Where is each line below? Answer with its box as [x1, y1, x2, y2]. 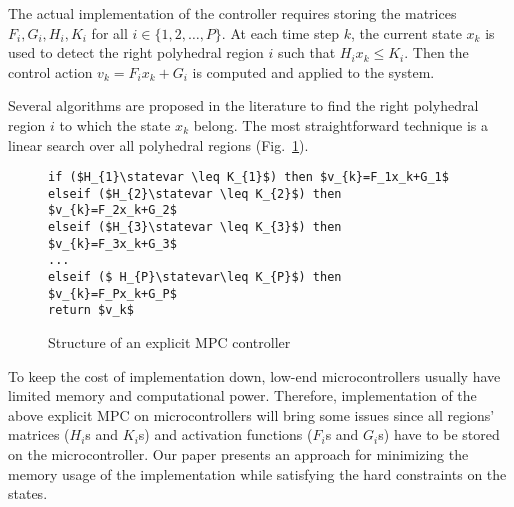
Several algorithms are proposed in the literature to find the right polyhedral [8, 95, 479, 116]
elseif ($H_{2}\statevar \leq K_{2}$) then [48, 186, 342, 201]
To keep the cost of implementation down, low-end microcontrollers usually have [8, 365, 501, 386]
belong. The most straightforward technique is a [193, 114, 489, 135]
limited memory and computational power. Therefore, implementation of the [8, 385, 477, 406]
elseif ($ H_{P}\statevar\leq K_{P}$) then [48, 270, 342, 285]
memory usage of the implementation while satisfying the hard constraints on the [8, 463, 507, 484]
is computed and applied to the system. [192, 61, 435, 82]
